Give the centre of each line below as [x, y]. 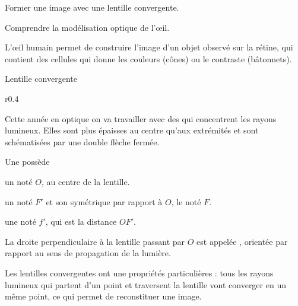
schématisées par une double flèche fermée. [82, 141]
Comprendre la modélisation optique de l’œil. [87, 27]
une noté [20, 221]
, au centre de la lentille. [86, 181]
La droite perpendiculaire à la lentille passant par [95, 241]
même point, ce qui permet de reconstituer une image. [103, 296]
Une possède [27, 162]
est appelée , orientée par [242, 241]
